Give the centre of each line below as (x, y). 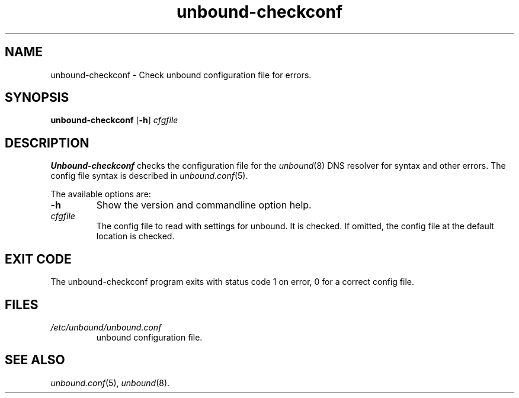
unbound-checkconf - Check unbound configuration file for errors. (181, 75)
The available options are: (101, 194)
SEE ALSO (35, 360)
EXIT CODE (38, 259)
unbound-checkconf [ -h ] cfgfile (114, 120)
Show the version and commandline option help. (204, 205)
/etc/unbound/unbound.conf (106, 327)
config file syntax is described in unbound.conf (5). (149, 176)
